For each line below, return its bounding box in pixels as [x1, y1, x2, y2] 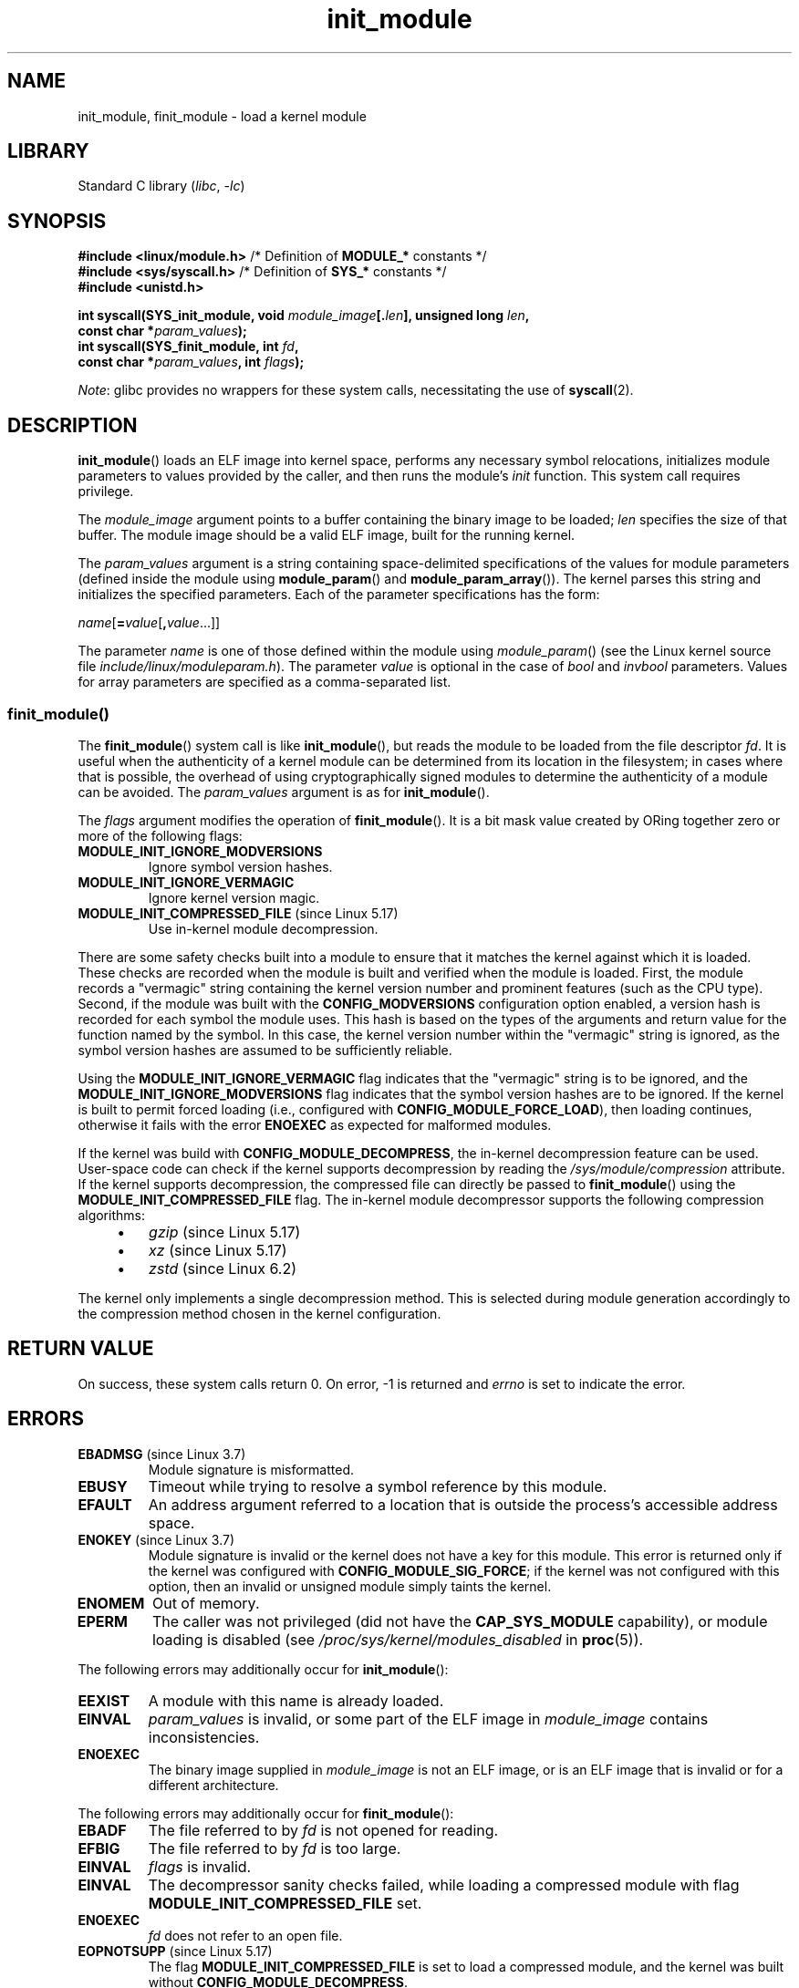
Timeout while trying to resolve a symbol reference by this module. [148, 1476, 607, 1496]
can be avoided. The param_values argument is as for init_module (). [78, 783, 490, 800]
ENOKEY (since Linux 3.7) [78, 1531, 234, 1548]
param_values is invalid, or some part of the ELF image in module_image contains [148, 1709, 709, 1728]
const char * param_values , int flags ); [78, 354, 305, 370]
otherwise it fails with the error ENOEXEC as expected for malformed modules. [78, 1116, 552, 1133]
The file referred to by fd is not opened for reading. [148, 1820, 499, 1839]
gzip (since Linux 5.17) [149, 1222, 301, 1241]
